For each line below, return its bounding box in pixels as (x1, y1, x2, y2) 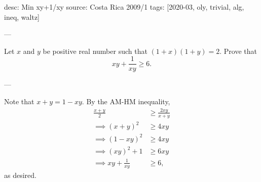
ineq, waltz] (4, 11, 40, 22)
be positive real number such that (43, 45, 147, 56)
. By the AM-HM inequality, (82, 96, 170, 107)
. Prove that (219, 45, 257, 56)
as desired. (4, 169, 36, 180)
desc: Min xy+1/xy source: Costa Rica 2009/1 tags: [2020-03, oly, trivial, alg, (4, 2, 244, 12)
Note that (4, 96, 34, 107)
